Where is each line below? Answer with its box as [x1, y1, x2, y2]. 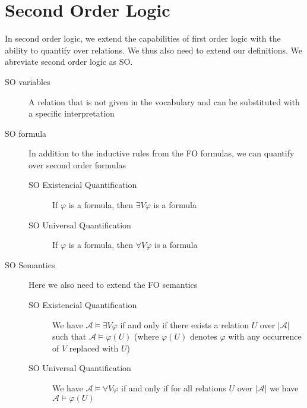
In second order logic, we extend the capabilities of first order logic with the [5, 32, 281, 45]
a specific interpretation [29, 107, 115, 120]
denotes [189, 330, 217, 343]
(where [134, 330, 159, 343]
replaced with [69, 341, 119, 354]
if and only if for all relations [121, 382, 226, 394]
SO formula [5, 127, 47, 139]
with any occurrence [228, 330, 302, 343]
